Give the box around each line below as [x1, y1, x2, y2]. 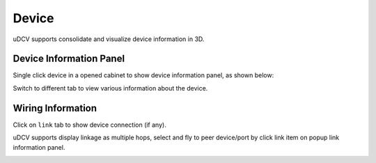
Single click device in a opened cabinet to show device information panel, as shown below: [13, 71, 274, 79]
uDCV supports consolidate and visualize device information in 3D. [13, 35, 205, 43]
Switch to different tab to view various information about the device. [13, 84, 208, 92]
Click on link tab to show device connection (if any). [13, 121, 166, 129]
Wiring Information [13, 102, 97, 114]
